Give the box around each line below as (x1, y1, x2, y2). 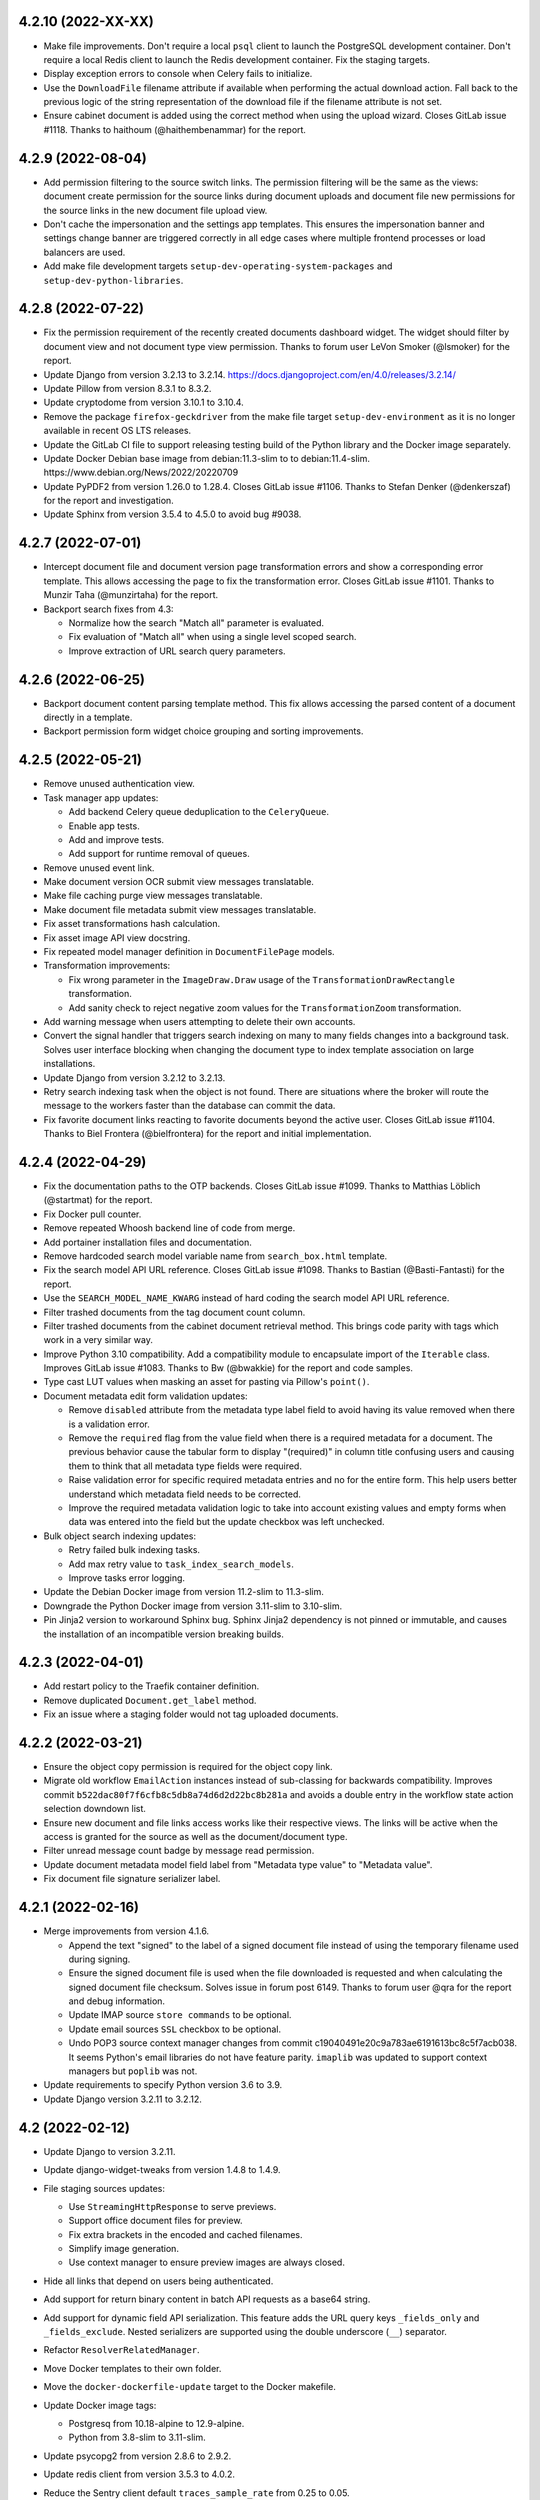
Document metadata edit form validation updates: (43, 1390, 249, 1402)
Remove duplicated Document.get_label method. (43, 1694, 257, 1706)
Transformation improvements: (43, 960, 171, 972)
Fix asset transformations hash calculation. (43, 918, 221, 930)
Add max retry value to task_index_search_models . (68, 1558, 295, 1570)
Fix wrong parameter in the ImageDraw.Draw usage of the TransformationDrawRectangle (68, 973, 455, 985)
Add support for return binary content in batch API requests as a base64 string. (43, 2293, 371, 2305)
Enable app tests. (68, 820, 140, 832)
